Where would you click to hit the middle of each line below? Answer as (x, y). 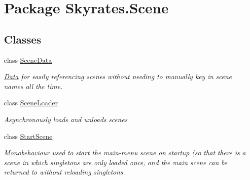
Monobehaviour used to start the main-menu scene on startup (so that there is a (125, 153)
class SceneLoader (31, 103)
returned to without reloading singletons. (65, 172)
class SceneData (28, 60)
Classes (23, 39)
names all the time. (33, 86)
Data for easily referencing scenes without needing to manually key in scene (118, 76)
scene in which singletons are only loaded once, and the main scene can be (116, 162)
